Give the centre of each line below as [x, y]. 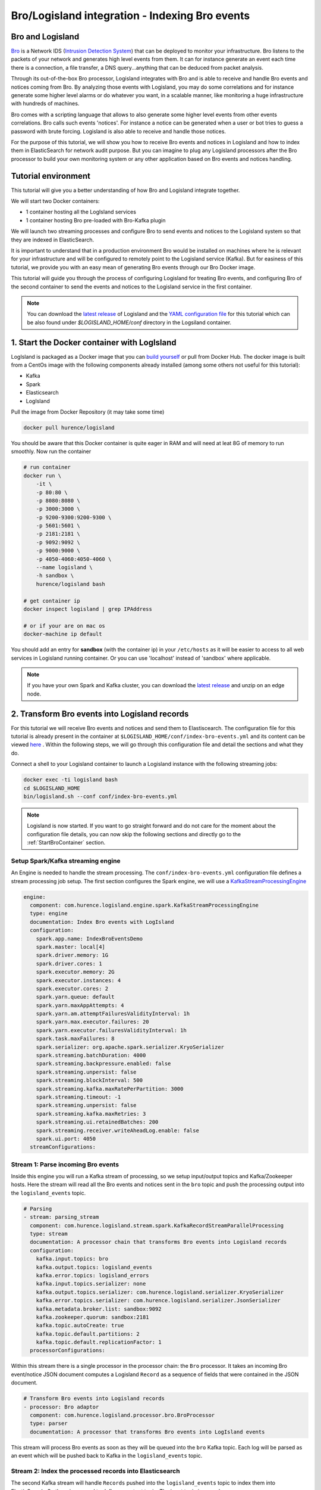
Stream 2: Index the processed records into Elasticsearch [96, 1471]
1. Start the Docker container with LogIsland [94, 342]
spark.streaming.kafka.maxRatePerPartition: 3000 [110, 1089]
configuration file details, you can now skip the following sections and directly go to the [134, 834]
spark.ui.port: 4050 [66, 1139]
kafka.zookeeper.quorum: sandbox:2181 [92, 1317]
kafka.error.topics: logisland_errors [92, 1275]
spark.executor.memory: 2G [75, 972]
